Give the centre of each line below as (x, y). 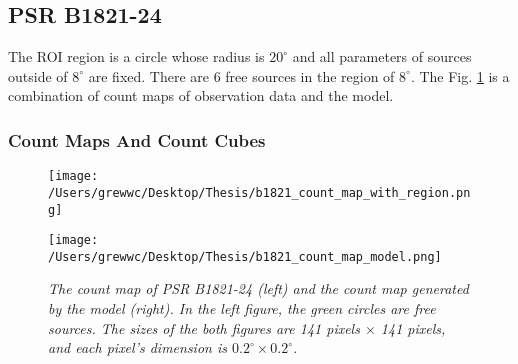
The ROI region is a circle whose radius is (136, 56)
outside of (38, 75)
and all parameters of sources (382, 56)
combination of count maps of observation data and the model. (201, 95)
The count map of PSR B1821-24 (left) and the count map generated (258, 288)
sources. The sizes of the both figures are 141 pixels (204, 327)
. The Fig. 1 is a (460, 75)
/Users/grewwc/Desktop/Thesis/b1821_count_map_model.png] (245, 256)
